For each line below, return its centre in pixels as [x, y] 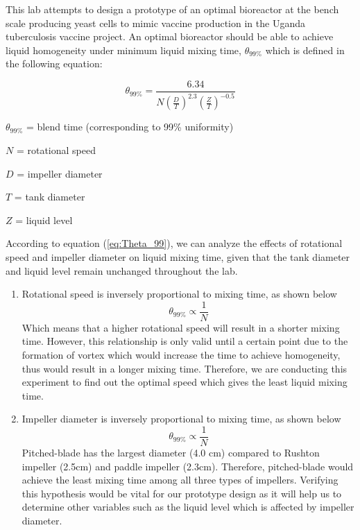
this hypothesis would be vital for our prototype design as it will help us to [182, 493]
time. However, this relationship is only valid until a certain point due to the [185, 341]
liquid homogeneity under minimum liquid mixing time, [123, 50]
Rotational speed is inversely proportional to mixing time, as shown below [179, 294]
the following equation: [54, 63]
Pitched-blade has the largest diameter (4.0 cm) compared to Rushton [171, 452]
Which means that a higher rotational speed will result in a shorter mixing [181, 327]
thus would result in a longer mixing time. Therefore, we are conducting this [185, 368]
